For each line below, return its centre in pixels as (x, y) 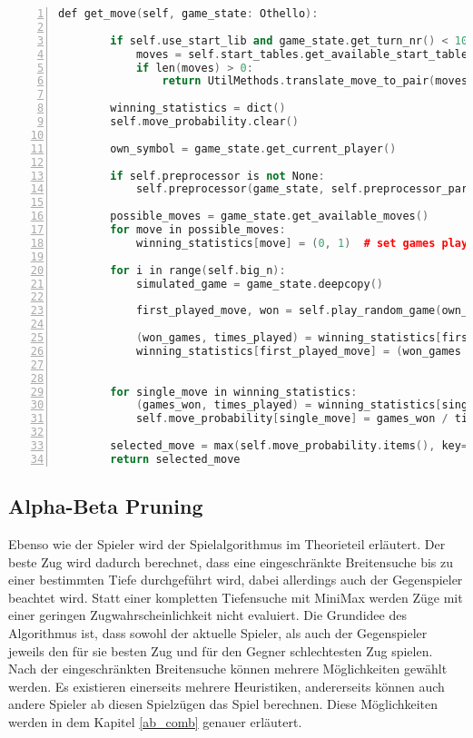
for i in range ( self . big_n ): (198, 270)
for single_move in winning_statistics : (234, 392)
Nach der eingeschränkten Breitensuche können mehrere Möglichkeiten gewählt (228, 669)
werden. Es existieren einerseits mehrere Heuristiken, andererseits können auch (227, 686)
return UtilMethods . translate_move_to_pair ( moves (315, 81)
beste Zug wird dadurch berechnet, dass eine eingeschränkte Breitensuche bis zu (231, 561)
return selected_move (175, 459)
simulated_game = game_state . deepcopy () (259, 284)
